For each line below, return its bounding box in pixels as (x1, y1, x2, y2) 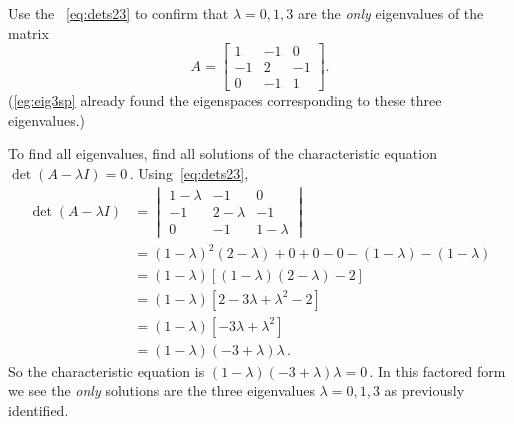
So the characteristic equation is (8, 360, 205, 381)
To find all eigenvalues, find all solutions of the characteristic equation (8, 143, 437, 164)
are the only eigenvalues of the (297, 3, 484, 23)
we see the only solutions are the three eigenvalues (8, 380, 315, 401)
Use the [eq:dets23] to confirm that (8, 3, 229, 23)
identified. (8, 399, 69, 420)
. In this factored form (369, 360, 506, 381)
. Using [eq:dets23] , (129, 163, 249, 184)
